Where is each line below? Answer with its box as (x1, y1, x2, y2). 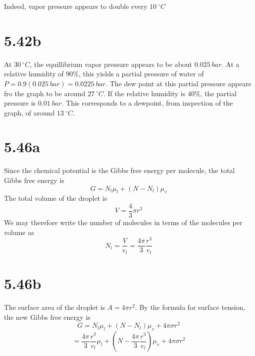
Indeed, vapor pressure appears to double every (4, 1, 148, 11)
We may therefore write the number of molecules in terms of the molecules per (4, 217, 243, 228)
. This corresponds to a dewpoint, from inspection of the (61, 98, 233, 108)
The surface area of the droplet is (4, 301, 105, 312)
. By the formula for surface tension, (135, 301, 245, 312)
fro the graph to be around (4, 88, 86, 98)
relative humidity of (4, 68, 64, 79)
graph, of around (4, 107, 55, 118)
